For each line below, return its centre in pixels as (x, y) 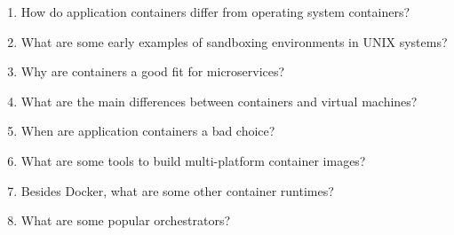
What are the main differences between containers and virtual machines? (219, 101)
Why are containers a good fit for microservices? (153, 71)
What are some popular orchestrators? (126, 220)
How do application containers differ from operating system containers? (215, 12)
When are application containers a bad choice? (148, 131)
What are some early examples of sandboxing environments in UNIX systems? (234, 41)
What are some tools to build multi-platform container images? (193, 160)
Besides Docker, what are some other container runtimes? (177, 190)
